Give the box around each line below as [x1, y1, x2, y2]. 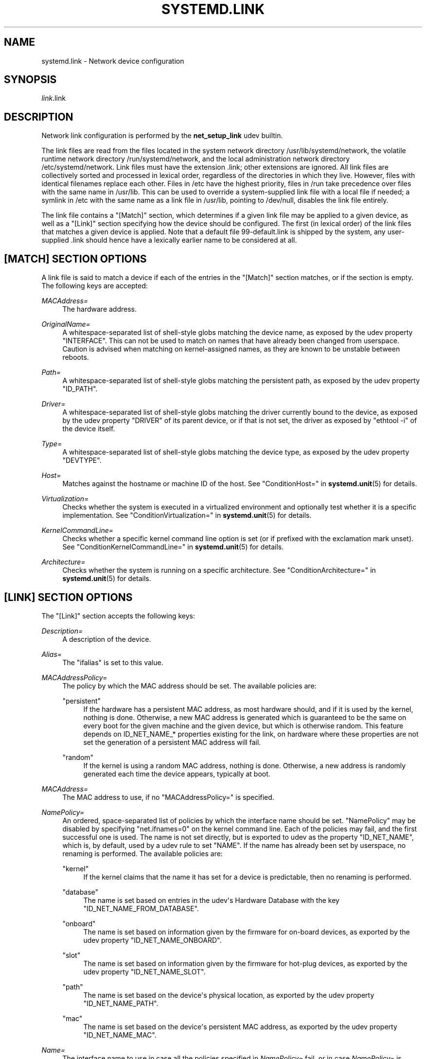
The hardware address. [62, 305, 137, 314]
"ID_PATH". [62, 385, 98, 393]
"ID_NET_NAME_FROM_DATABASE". [83, 904, 199, 913]
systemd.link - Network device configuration [41, 56, 184, 65]
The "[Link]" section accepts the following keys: [41, 611, 195, 620]
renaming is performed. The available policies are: [62, 849, 223, 858]
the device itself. [62, 424, 115, 433]
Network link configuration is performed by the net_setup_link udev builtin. [41, 131, 283, 140]
